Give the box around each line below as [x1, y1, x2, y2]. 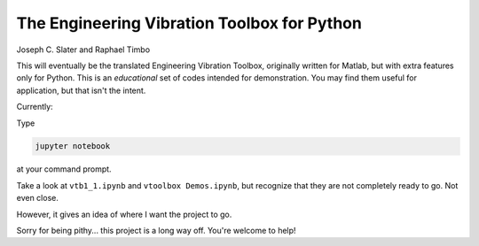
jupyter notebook [35, 142, 111, 151]
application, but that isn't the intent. [16, 85, 146, 96]
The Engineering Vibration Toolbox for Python [16, 13, 363, 33]
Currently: [16, 102, 53, 112]
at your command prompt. [16, 164, 112, 174]
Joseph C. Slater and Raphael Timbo [16, 44, 151, 55]
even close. [16, 193, 59, 204]
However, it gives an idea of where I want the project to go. [16, 209, 232, 219]
